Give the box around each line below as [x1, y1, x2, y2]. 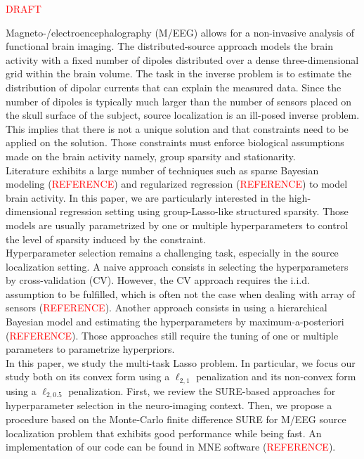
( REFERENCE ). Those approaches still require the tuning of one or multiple [6, 328, 339, 342]
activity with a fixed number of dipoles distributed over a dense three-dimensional [6, 52, 359, 67]
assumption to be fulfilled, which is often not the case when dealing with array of [6, 286, 356, 301]
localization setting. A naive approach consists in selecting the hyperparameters [6, 259, 349, 273]
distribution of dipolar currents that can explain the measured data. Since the [6, 79, 342, 94]
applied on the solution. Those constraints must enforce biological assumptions [6, 135, 344, 150]
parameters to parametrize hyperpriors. [6, 342, 175, 356]
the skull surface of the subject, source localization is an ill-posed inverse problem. [6, 108, 360, 122]
